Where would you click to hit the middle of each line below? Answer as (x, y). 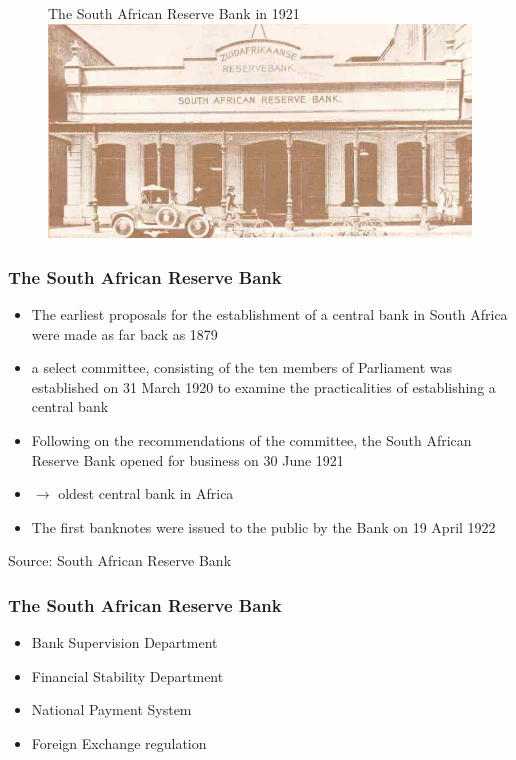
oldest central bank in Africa (146, 493)
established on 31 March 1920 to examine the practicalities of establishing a (263, 386)
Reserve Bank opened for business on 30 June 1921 (187, 459)
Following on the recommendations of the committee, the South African (251, 440)
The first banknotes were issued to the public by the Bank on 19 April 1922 (263, 526)
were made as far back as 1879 (124, 333)
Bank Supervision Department (124, 642)
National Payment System (111, 709)
